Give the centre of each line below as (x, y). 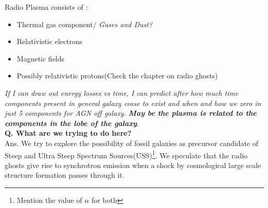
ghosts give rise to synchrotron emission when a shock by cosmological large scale (133, 165)
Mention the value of (49, 200)
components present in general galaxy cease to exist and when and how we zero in (133, 103)
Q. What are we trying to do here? (68, 133)
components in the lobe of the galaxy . (72, 123)
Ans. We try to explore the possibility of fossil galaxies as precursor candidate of (132, 143)
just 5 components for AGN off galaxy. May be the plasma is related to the (131, 113)
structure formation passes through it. (65, 175)
